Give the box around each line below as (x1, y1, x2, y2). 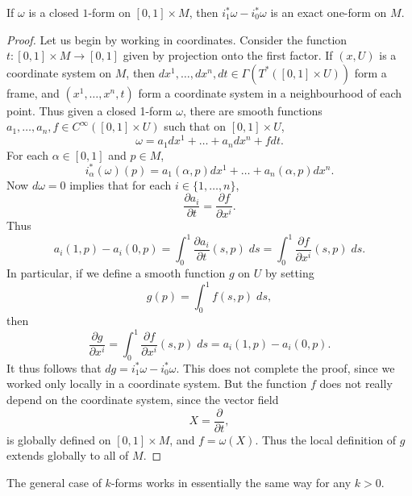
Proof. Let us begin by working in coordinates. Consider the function (6, 31, 347, 48)
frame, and (6, 84, 60, 101)
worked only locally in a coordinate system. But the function (6, 375, 307, 392)
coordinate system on (6, 64, 112, 81)
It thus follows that (6, 359, 102, 376)
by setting (264, 265, 314, 281)
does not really (319, 375, 393, 392)
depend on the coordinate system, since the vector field (6, 390, 279, 407)
